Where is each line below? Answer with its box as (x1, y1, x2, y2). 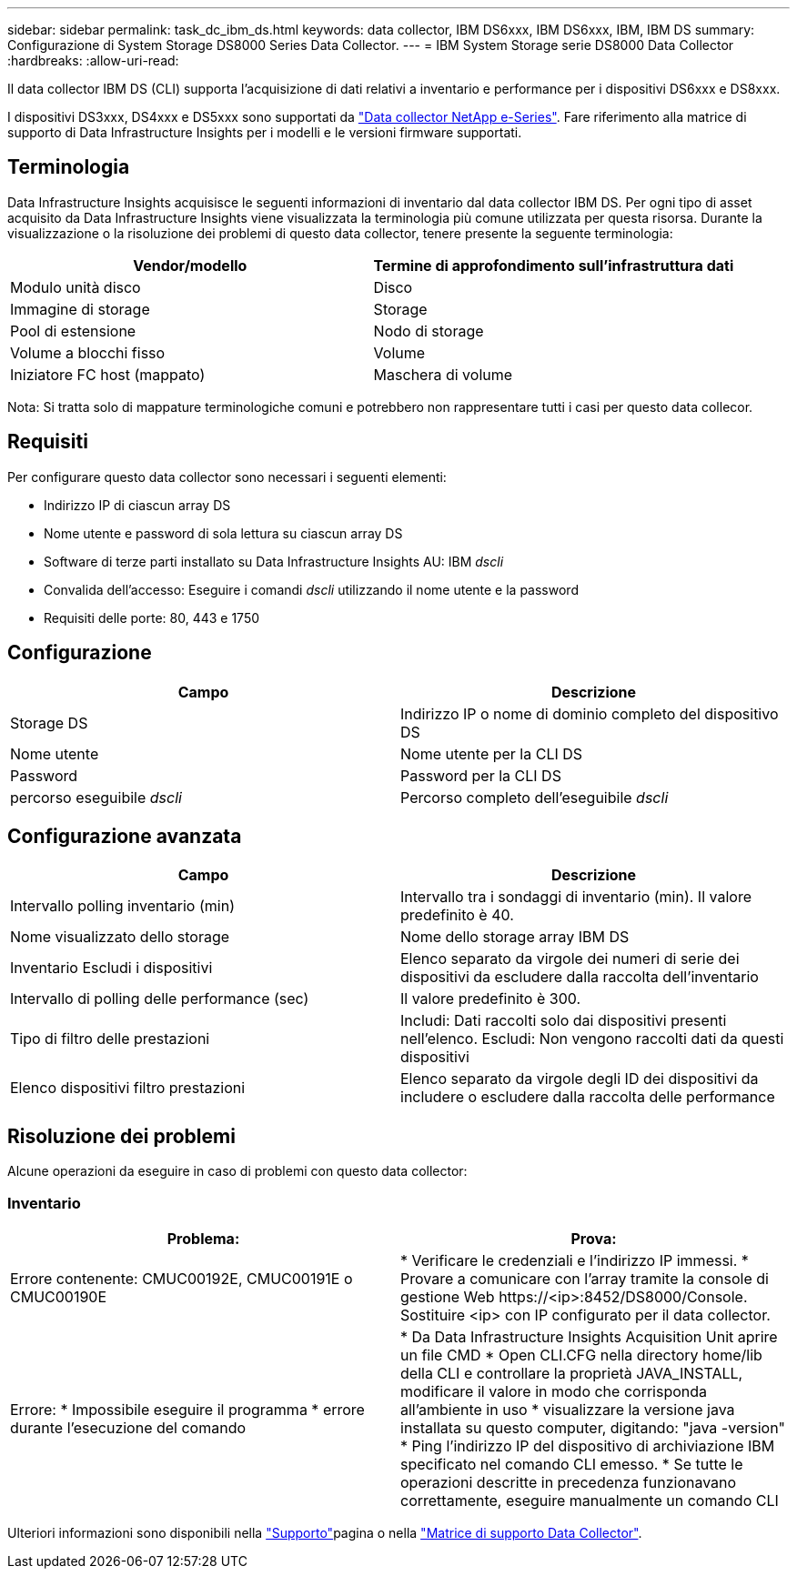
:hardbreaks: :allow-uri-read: (7, 53, 179, 68)
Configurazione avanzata (7, 824, 242, 848)
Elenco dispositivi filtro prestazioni (10, 1079, 246, 1098)
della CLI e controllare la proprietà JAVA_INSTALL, (400, 1363, 743, 1382)
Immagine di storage (10, 299, 150, 318)
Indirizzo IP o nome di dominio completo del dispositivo (400, 704, 779, 723)
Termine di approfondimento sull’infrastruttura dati (373, 256, 734, 275)
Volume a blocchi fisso (10, 343, 166, 362)
